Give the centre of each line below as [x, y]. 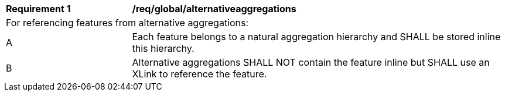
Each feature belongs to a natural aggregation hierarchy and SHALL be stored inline [316, 37]
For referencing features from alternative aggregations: [127, 23]
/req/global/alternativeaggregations [214, 9]
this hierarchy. [163, 48]
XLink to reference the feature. [199, 74]
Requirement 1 [38, 9]
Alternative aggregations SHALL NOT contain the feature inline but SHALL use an [311, 62]
